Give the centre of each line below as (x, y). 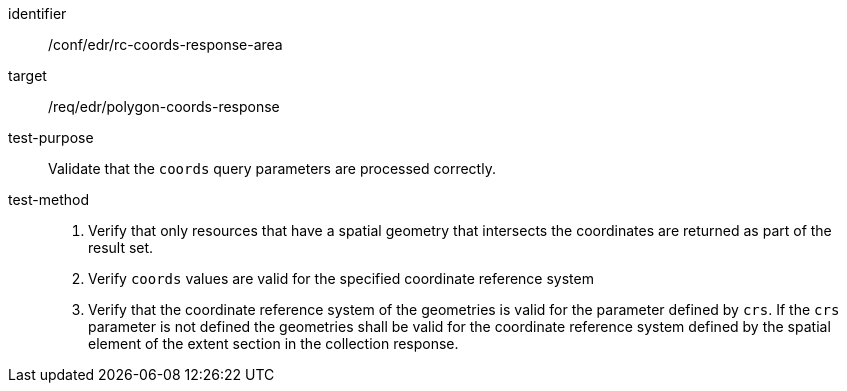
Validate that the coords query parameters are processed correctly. (272, 168)
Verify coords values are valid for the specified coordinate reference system (341, 278)
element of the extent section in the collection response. (273, 343)
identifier (37, 13)
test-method (48, 199)
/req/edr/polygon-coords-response (164, 106)
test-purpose (51, 137)
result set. (121, 247)
